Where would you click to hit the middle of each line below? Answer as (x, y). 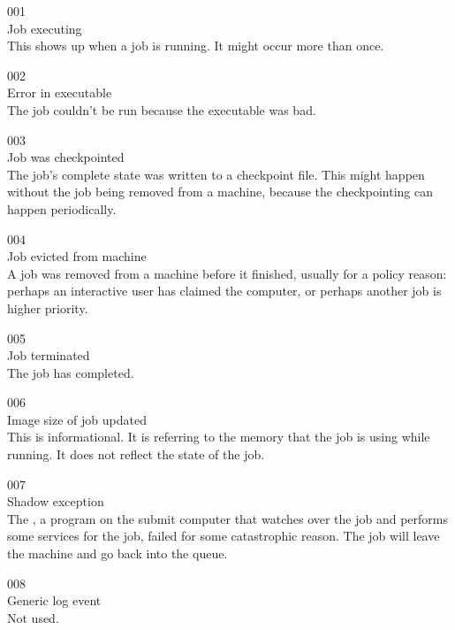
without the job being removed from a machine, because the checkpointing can (220, 192)
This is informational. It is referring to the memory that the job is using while (219, 437)
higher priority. (48, 307)
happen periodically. (62, 208)
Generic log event (54, 600)
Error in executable (60, 92)
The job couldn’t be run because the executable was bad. (162, 109)
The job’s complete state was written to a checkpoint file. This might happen (216, 174)
